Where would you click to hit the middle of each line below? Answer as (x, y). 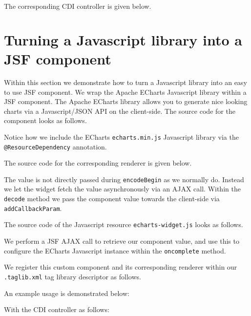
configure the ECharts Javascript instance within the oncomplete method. (115, 250)
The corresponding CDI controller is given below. (78, 6)
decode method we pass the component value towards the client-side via (112, 199)
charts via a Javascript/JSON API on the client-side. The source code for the (120, 111)
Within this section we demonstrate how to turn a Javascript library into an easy (125, 82)
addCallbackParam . (33, 208)
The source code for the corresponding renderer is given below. (98, 163)
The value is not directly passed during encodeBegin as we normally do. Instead (124, 179)
